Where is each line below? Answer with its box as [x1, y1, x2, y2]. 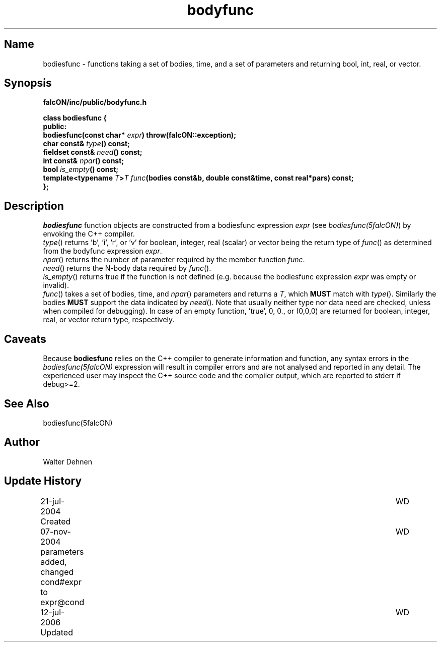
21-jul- [40, 496, 65, 506]
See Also [4, 397, 49, 410]
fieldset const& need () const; [43, 148, 142, 157]
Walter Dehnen [43, 457, 92, 466]
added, [40, 556, 67, 567]
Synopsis [4, 77, 52, 90]
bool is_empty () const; [43, 165, 119, 174]
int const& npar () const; [43, 156, 124, 165]
